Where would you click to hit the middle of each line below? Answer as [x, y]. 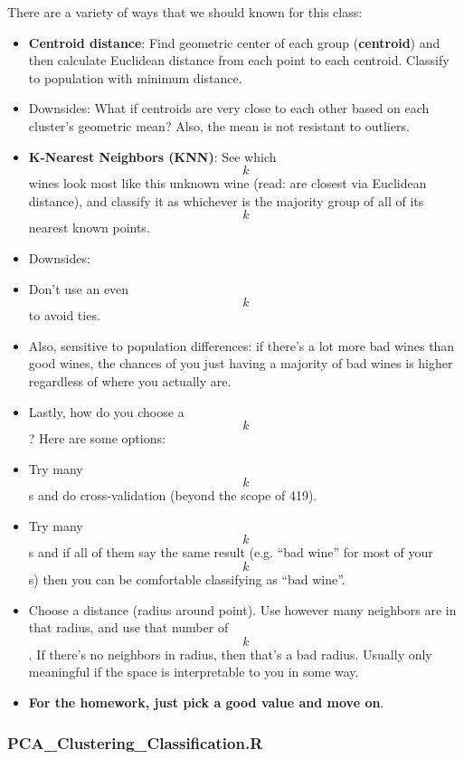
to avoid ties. [64, 315]
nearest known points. [89, 228]
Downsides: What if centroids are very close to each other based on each [229, 108]
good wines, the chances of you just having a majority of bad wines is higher [241, 363]
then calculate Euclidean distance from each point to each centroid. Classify [239, 60]
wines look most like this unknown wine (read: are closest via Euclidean [227, 183]
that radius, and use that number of [128, 627]
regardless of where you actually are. [130, 380]
